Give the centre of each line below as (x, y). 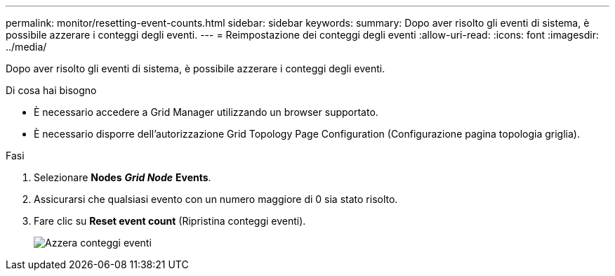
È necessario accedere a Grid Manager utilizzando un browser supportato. (206, 112)
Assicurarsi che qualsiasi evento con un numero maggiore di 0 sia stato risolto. (216, 199)
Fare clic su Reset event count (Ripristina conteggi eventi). (170, 221)
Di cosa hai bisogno (51, 90)
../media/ (26, 47)
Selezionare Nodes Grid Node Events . (123, 177)
